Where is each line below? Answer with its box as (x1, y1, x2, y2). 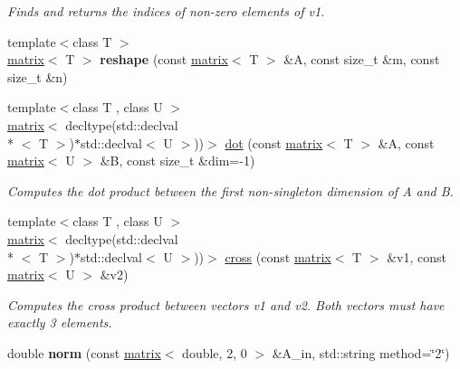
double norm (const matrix (7, 343, 161, 362)
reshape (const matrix (100, 50, 228, 69)
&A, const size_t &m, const (283, 50, 440, 69)
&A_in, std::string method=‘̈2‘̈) (272, 343, 450, 362)
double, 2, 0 (182, 343, 247, 362)
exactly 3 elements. (7, 313, 112, 332)
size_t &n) (7, 67, 68, 86)
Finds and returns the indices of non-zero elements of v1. (7, 2, 325, 20)
